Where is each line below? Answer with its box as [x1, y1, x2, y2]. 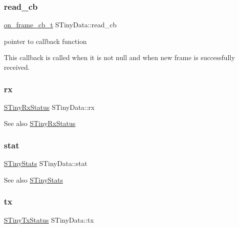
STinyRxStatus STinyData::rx [4, 102, 95, 112]
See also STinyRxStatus [4, 118, 76, 128]
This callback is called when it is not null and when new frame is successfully [4, 52, 235, 62]
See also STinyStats [4, 174, 63, 185]
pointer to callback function [4, 36, 87, 46]
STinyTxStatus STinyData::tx [4, 214, 94, 225]
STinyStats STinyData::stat [4, 158, 87, 168]
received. [4, 62, 30, 72]
